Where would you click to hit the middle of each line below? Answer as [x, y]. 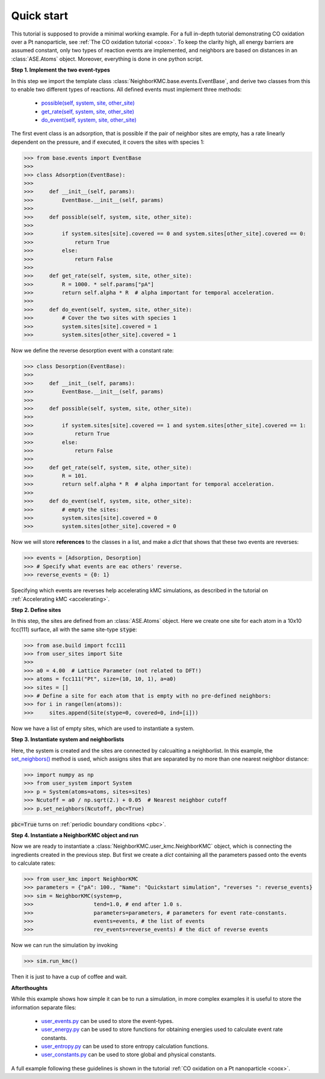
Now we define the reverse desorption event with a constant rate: [92, 351]
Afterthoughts [29, 988]
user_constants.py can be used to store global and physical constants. [128, 1055]
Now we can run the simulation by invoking [64, 945]
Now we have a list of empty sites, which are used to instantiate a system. [103, 728]
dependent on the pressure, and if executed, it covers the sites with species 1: [108, 142]
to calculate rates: [33, 863]
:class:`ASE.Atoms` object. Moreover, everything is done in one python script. [107, 59]
